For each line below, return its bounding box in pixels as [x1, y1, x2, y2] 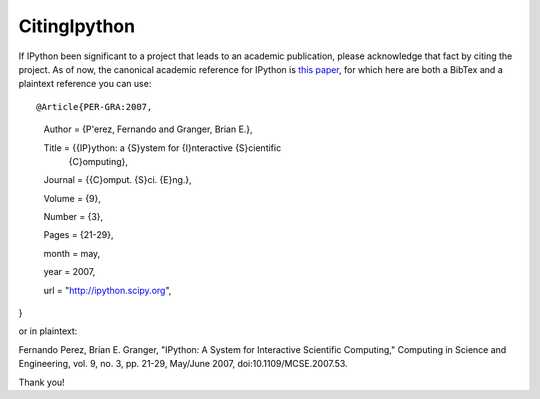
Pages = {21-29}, [43, 229, 114, 241]
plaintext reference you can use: [18, 78, 152, 90]
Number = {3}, [43, 211, 104, 223]
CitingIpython [18, 15, 135, 37]
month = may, [43, 247, 101, 259]
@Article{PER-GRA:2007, [36, 101, 153, 112]
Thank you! [18, 376, 65, 388]
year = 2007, [43, 266, 96, 278]
